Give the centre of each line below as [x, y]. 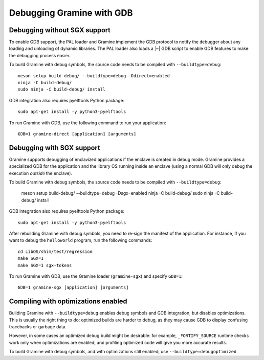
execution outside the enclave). [41, 173]
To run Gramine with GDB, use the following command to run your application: [88, 123]
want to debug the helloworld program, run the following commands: [81, 240]
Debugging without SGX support [60, 30]
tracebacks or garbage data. [38, 327]
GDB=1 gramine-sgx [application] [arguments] [73, 288]
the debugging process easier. [40, 55]
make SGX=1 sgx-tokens [45, 265]
